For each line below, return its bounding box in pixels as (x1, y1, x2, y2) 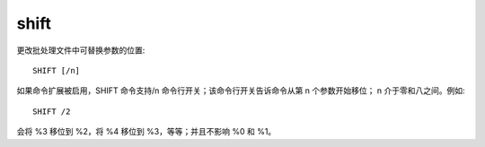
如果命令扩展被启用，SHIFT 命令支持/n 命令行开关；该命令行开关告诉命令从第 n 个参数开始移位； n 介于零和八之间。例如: (16, 85, 465, 96)
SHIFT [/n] (32, 65, 81, 75)
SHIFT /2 (32, 106, 71, 117)
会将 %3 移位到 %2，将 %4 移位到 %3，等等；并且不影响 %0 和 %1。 (16, 126, 277, 137)
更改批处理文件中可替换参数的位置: (16, 45, 145, 56)
